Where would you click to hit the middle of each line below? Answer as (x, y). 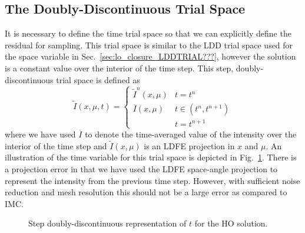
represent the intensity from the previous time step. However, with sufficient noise (152, 180)
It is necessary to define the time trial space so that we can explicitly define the (148, 33)
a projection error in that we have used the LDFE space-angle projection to (141, 168)
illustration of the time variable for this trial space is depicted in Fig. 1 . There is (151, 157)
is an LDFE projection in (189, 145)
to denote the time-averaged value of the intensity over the (191, 134)
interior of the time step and (56, 145)
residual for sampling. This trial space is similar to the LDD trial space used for (149, 45)
